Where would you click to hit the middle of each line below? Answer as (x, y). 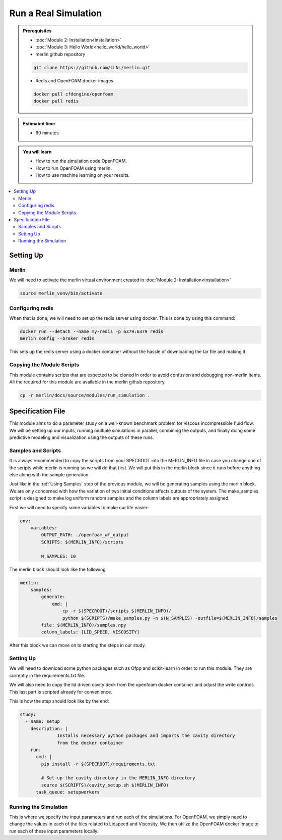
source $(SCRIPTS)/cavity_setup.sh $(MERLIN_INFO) (105, 785)
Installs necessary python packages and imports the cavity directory (146, 736)
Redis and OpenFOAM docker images (74, 80)
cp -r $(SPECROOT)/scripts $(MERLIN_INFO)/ (117, 611)
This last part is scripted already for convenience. (61, 691)
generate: (53, 597)
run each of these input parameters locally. (54, 831)
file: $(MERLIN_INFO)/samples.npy (84, 625)
